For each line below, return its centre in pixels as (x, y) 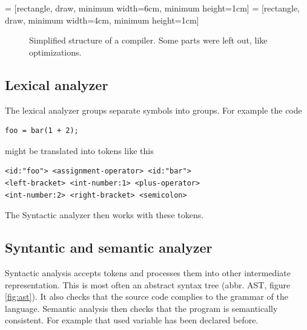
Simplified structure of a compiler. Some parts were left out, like (148, 40)
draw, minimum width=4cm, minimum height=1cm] (102, 20)
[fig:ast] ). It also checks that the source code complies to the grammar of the (147, 296)
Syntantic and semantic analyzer (109, 247)
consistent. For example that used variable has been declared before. (132, 320)
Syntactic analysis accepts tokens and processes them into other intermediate (148, 272)
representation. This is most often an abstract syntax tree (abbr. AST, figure (148, 284)
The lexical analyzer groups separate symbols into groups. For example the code (153, 110)
